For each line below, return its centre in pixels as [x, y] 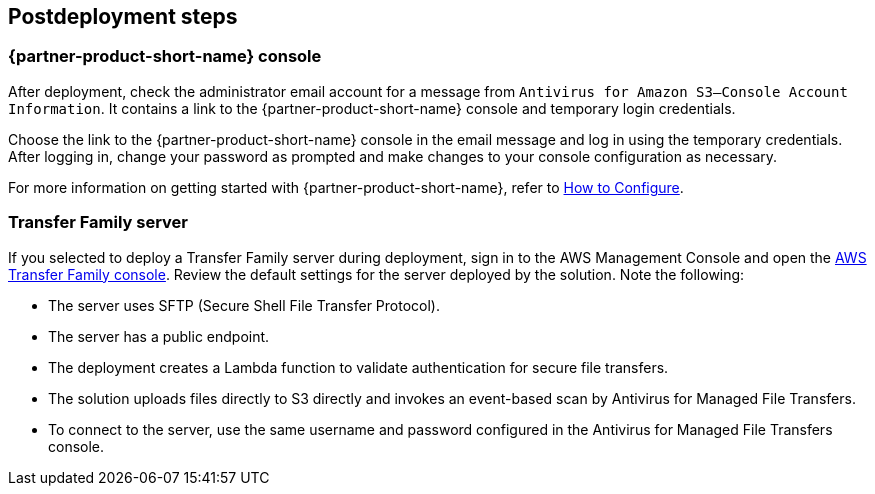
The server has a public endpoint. [159, 336]
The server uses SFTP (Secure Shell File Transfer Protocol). [244, 305]
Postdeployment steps [123, 16]
